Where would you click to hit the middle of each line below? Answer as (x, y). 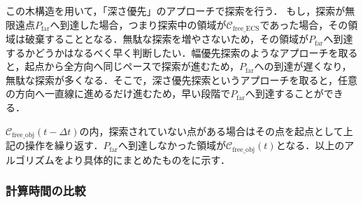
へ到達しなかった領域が (172, 145)
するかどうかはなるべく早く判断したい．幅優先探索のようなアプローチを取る (182, 52)
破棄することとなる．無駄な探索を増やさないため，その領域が (166, 39)
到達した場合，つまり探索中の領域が (143, 24)
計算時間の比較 (46, 191)
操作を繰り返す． (64, 145)
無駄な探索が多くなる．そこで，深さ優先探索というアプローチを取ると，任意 (181, 79)
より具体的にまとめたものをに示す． (147, 159)
